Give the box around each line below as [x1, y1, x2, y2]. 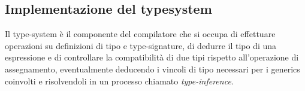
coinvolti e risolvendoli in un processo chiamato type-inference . [5, 74, 234, 87]
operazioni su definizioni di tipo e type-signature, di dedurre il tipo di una [5, 39, 277, 51]
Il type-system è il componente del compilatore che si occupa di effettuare [5, 28, 276, 40]
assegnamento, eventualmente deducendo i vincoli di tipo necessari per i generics [5, 62, 300, 75]
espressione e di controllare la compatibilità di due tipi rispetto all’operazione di [5, 51, 299, 63]
